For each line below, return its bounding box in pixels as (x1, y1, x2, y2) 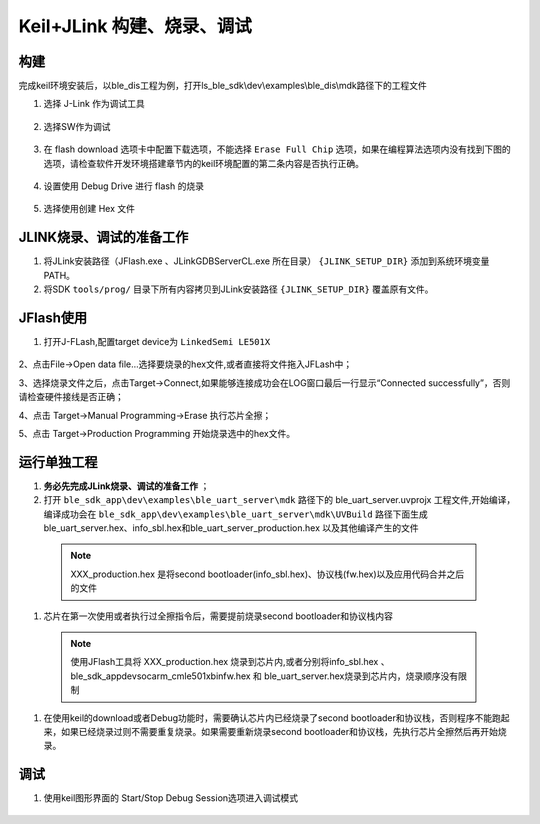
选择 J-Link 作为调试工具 (43, 98, 145, 110)
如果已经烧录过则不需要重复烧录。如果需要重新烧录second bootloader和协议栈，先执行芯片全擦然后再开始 (60, 725, 499, 737)
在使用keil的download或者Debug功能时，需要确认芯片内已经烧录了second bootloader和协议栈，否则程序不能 (43, 711, 493, 724)
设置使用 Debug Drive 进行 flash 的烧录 (43, 180, 205, 192)
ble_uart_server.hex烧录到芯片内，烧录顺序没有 (263, 670, 459, 682)
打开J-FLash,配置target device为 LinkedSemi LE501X (43, 336, 271, 347)
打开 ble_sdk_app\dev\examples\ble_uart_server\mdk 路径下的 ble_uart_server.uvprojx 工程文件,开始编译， (43, 494, 516, 506)
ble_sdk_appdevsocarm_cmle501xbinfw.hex (70, 670, 251, 682)
